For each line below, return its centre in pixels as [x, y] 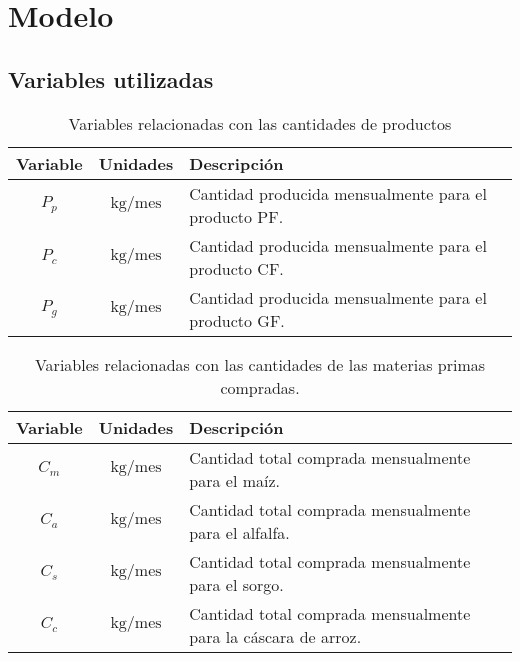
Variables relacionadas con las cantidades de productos [260, 123]
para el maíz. [235, 480]
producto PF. [236, 216]
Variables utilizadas [111, 78]
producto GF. [237, 320]
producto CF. [236, 268]
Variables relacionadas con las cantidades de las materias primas [260, 364]
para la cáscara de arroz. [275, 636]
